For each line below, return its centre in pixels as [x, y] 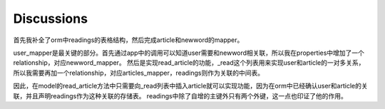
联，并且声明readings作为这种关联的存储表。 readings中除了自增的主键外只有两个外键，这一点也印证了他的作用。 [180, 95]
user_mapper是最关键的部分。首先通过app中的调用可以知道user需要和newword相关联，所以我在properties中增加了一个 [189, 53]
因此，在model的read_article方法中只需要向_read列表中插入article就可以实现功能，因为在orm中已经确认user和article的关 [190, 86]
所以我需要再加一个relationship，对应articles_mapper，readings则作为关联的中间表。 [138, 73]
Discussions [51, 19]
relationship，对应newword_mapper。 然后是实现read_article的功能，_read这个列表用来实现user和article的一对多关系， [189, 63]
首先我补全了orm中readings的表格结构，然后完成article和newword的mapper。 [128, 40]
